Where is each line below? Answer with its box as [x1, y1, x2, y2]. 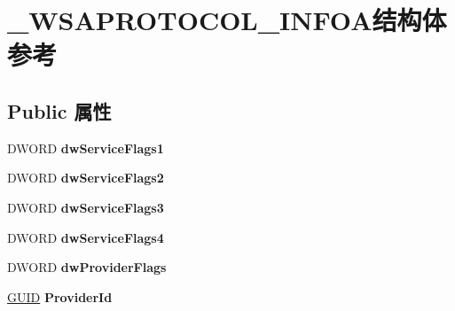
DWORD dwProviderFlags [7, 258, 167, 276]
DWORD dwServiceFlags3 [7, 198, 164, 216]
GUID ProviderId [7, 287, 113, 306]
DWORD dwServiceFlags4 [7, 228, 164, 246]
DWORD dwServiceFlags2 [7, 168, 164, 187]
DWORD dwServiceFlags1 [7, 138, 164, 157]
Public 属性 [7, 97, 112, 124]
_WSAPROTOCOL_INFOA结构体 [7, 2, 447, 38]
